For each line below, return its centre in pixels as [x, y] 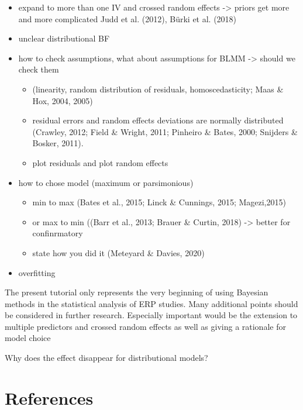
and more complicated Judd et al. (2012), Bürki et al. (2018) [128, 18]
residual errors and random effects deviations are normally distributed [158, 120]
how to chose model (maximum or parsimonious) [106, 182]
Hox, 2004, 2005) [63, 100]
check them [39, 69]
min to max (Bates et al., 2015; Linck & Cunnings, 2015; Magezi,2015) [159, 202]
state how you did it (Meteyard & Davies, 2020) [118, 252]
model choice [28, 338]
